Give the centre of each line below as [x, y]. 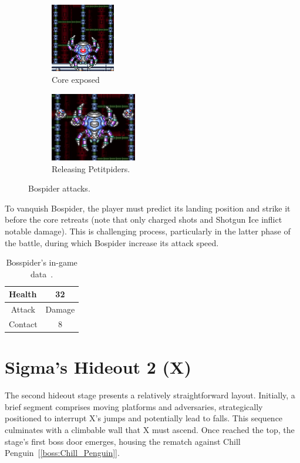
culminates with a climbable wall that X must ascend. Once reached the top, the [150, 429]
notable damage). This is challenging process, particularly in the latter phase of [148, 231]
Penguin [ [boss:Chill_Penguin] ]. [62, 453]
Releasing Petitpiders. [91, 168]
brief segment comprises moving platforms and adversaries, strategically [134, 406]
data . [42, 274]
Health [23, 294]
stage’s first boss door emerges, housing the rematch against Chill [123, 441]
